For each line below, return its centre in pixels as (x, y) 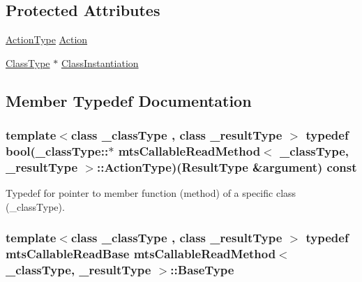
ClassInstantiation (100, 62)
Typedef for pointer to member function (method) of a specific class (151, 193)
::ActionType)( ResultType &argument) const (227, 166)
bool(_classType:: (57, 151)
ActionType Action (47, 39)
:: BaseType (202, 270)
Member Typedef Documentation (129, 100)
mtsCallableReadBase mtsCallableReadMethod (141, 254)
